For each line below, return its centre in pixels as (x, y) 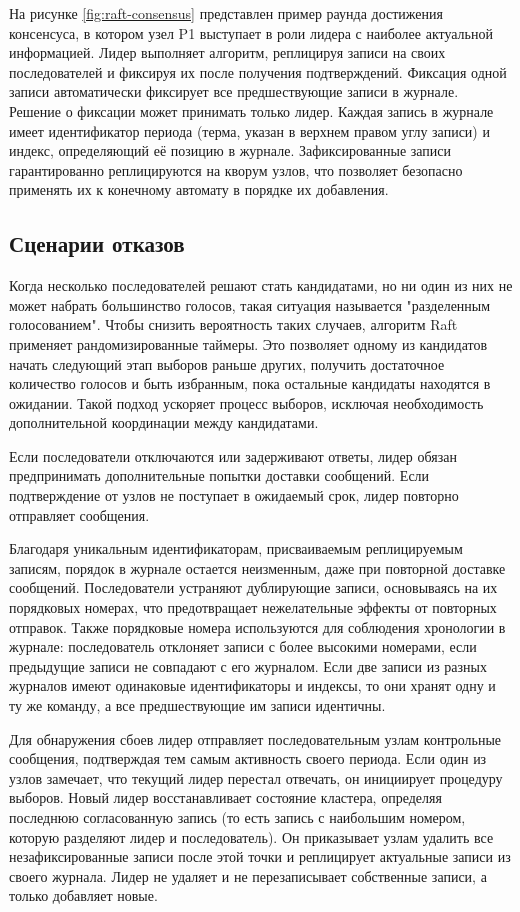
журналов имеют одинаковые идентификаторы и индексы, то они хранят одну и (252, 685)
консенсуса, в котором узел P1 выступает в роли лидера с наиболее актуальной (251, 32)
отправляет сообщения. (79, 514)
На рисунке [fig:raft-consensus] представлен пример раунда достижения (226, 13)
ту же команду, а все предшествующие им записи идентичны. (197, 705)
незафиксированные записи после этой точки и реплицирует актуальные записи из (260, 856)
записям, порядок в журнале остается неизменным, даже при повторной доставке (257, 567)
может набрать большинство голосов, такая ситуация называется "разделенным (250, 304)
